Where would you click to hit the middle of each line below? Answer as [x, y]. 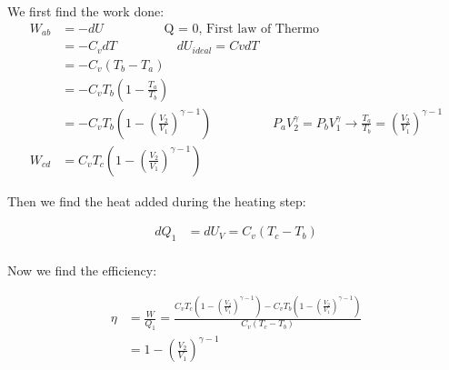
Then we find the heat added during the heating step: [157, 200]
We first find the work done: [86, 11]
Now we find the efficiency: [82, 270]
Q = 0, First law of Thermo [242, 29]
